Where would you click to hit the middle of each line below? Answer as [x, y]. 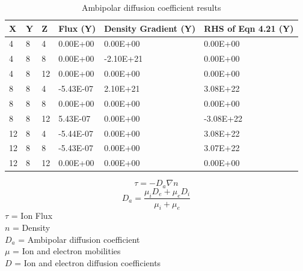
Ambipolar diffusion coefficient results [151, 7]
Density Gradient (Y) [150, 28]
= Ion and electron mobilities [67, 251]
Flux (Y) [77, 28]
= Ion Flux [32, 216]
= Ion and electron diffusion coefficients [88, 262]
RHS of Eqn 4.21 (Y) [249, 28]
